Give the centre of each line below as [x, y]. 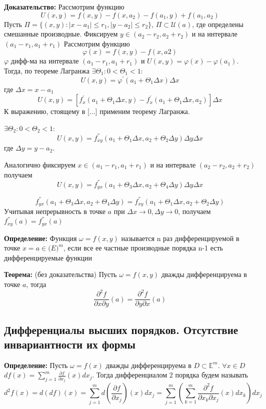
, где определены [218, 24]
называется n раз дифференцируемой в [180, 238]
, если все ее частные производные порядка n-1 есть [143, 248]
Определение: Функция [40, 238]
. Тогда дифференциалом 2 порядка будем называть [170, 375]
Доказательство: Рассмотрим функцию [64, 6]
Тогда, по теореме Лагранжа [47, 70]
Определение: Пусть [36, 365]
